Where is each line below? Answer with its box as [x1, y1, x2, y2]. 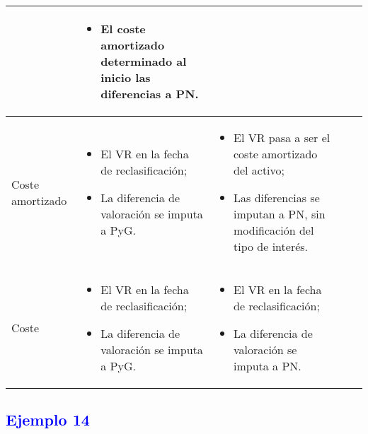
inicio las [100, 69, 151, 86]
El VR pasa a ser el [234, 129, 330, 146]
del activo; [234, 162, 285, 178]
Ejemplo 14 [6, 409, 90, 430]
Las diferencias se [234, 189, 320, 206]
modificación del [234, 222, 314, 238]
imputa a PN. [234, 358, 301, 374]
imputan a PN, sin [234, 206, 326, 222]
